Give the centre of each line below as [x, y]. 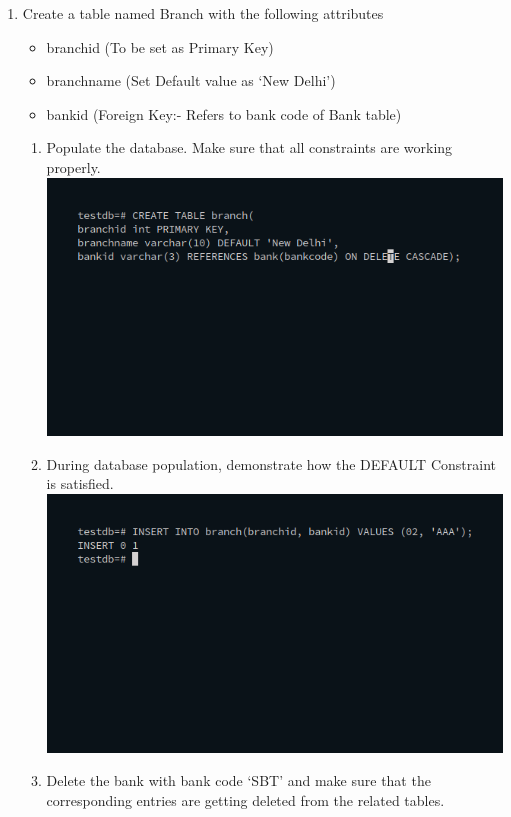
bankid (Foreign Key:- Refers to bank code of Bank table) [224, 113]
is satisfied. [80, 483]
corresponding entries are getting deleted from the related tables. [245, 799]
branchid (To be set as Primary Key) [160, 46]
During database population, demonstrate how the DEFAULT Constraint [271, 463]
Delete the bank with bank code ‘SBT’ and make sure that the [238, 780]
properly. [73, 166]
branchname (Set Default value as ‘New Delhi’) [191, 80]
